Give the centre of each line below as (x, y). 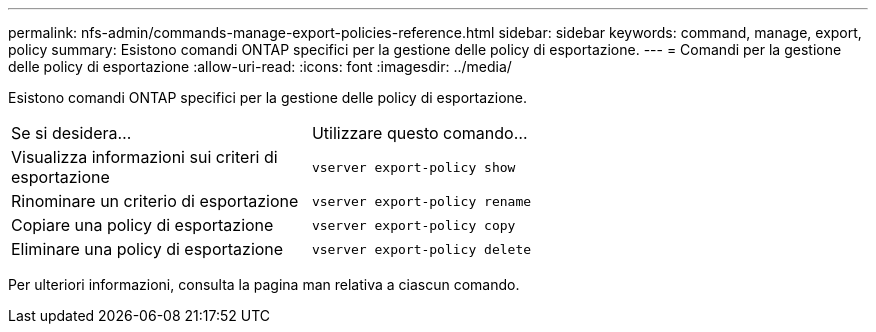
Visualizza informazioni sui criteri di (144, 157)
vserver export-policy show (413, 167)
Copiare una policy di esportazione (142, 225)
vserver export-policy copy (413, 225)
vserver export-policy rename (421, 201)
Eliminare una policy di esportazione (147, 249)
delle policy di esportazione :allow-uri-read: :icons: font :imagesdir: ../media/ (260, 66)
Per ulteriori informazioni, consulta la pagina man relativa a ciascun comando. (264, 284)
